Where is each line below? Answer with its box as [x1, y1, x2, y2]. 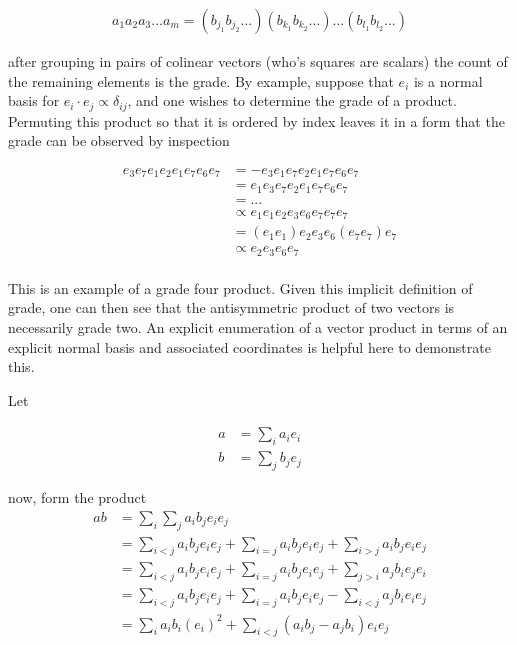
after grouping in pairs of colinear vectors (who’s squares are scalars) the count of [8, 51, 508, 72]
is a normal [413, 70, 483, 91]
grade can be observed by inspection [8, 130, 230, 151]
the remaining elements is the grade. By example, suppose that [8, 70, 394, 91]
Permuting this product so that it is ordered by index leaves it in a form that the [8, 110, 505, 131]
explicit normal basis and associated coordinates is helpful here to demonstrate [8, 336, 491, 357]
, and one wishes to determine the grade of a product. [127, 90, 457, 111]
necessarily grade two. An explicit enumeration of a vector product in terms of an [8, 317, 508, 338]
